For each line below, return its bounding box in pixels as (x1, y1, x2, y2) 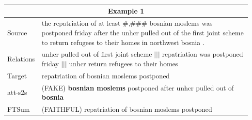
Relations (7, 54, 35, 64)
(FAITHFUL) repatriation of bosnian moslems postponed (42, 104, 212, 114)
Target (7, 70, 27, 80)
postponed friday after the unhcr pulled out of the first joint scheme (42, 27, 244, 37)
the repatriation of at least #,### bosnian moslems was (42, 18, 213, 28)
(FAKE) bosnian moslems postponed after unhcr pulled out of (42, 82, 234, 92)
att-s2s (7, 87, 27, 97)
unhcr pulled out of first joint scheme (42, 49, 152, 59)
